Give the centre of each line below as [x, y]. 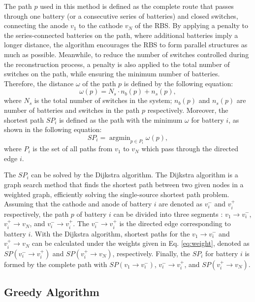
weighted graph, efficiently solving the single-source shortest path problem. [117, 194]
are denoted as [180, 204]
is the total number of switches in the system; [103, 100]
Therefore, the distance [39, 83]
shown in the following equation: [53, 129]
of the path [99, 83]
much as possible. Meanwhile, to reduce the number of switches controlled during [127, 54]
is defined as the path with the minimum [121, 119]
